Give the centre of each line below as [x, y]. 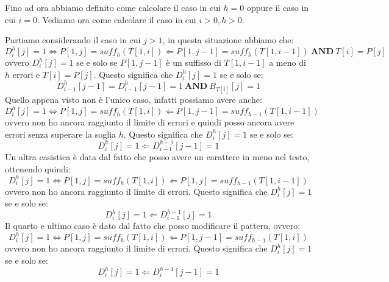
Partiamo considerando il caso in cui [73, 40]
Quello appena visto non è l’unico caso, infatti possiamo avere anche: [134, 100]
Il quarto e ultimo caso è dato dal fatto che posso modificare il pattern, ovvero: [153, 226]
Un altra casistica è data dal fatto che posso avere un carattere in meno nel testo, [157, 156]
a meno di [287, 62]
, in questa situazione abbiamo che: [228, 40]
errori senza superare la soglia [61, 134]
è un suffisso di [194, 62]
